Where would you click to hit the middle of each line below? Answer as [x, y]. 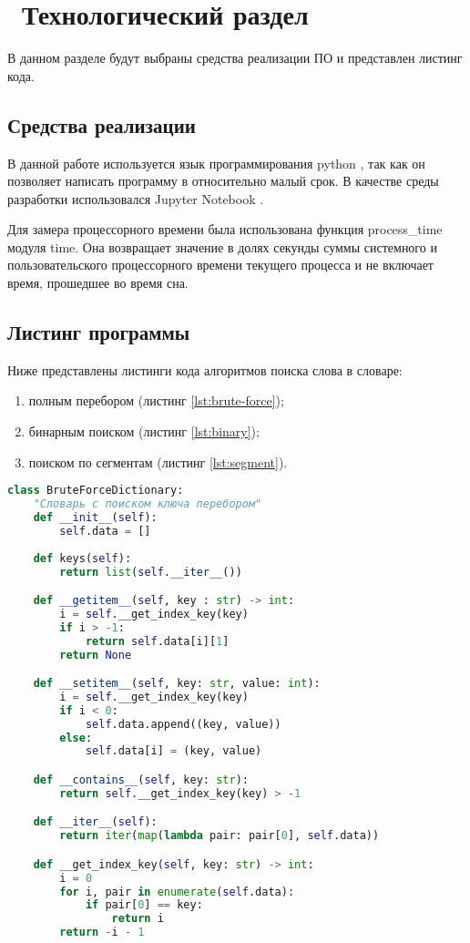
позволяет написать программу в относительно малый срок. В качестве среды [223, 181]
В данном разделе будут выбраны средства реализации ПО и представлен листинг [235, 58]
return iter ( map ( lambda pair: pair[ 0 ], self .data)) [220, 836]
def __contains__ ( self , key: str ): [141, 779]
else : [76, 738]
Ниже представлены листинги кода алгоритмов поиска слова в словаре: [205, 369]
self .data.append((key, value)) [183, 724]
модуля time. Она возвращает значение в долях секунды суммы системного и [222, 246]
